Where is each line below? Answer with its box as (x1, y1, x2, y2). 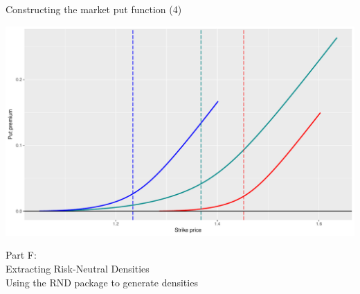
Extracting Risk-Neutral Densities (6, 261, 150, 275)
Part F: (6, 248, 37, 262)
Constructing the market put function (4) (6, 2, 182, 16)
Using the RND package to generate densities (6, 275, 198, 289)
